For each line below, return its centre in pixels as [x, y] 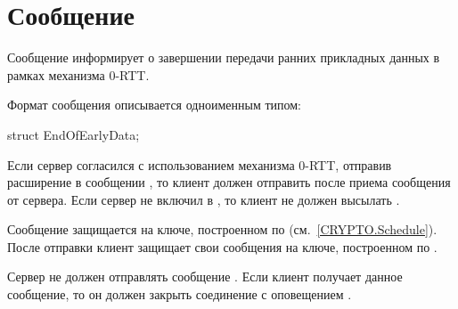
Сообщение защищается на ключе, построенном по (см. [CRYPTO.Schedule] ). [222, 229]
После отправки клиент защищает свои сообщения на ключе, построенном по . [222, 246]
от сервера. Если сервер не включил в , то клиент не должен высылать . [204, 199]
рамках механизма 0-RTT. [78, 74]
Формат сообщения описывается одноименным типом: [154, 105]
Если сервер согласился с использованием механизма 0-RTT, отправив [200, 164]
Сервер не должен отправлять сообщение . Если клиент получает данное [205, 276]
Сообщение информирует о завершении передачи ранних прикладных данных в [224, 57]
